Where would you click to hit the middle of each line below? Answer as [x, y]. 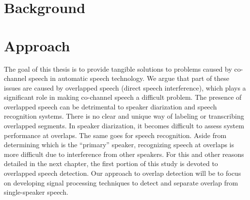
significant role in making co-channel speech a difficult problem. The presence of [123, 97]
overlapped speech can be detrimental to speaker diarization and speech [110, 106]
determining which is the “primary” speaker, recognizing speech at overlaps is [119, 145]
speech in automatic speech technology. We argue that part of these [129, 78]
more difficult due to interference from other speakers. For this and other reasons [124, 154]
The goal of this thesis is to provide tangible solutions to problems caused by [118, 69]
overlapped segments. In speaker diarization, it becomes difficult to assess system [124, 126]
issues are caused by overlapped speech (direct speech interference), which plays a [125, 87]
